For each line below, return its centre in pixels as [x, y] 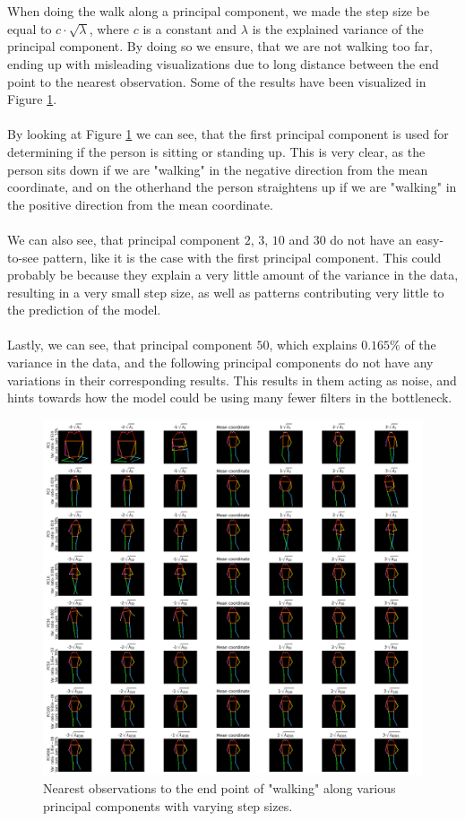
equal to [30, 28]
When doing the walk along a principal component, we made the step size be [219, 11]
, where [109, 28]
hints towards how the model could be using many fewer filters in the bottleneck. [230, 398]
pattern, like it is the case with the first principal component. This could [242, 257]
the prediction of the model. [84, 310]
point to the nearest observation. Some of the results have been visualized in [217, 81]
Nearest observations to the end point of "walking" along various [220, 787]
